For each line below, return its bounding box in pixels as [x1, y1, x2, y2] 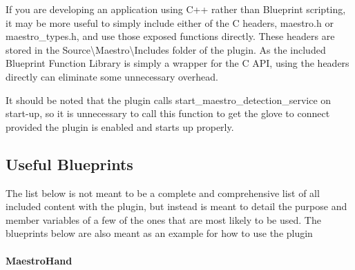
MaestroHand [6, 253, 73, 267]
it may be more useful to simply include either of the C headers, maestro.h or [6, 15, 334, 30]
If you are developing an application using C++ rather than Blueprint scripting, [6, 2, 346, 16]
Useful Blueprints [6, 153, 133, 174]
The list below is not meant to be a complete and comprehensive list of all [6, 185, 320, 200]
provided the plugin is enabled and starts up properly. [6, 119, 234, 134]
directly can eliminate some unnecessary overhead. [6, 69, 218, 83]
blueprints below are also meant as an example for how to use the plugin [6, 226, 313, 240]
